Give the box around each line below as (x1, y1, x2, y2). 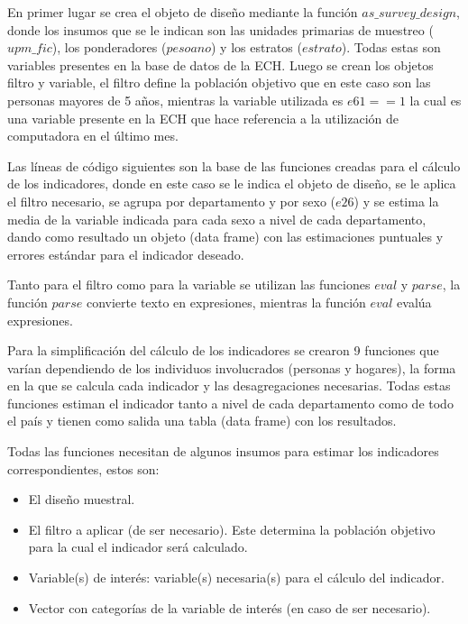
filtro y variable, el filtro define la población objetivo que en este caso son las (7, 73, 431, 92)
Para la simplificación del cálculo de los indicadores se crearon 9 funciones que (7, 341, 439, 360)
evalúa (397, 292, 432, 311)
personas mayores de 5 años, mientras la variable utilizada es (7, 90, 344, 109)
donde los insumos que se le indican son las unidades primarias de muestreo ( (7, 20, 434, 39)
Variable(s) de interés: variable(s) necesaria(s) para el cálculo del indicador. (28, 568, 445, 587)
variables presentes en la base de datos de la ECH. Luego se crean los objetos (7, 55, 434, 74)
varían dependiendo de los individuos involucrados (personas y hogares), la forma (7, 358, 456, 377)
